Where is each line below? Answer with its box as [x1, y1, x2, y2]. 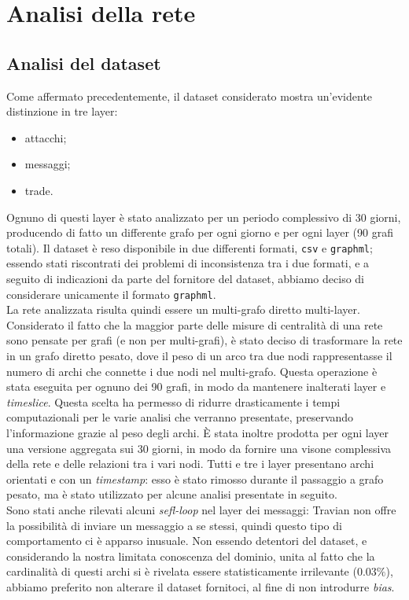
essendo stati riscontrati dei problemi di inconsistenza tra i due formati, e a [6, 255, 370, 271]
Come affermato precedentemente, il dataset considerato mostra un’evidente [6, 87, 373, 104]
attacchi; [24, 129, 67, 145]
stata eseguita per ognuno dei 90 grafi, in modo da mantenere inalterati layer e [6, 378, 386, 395]
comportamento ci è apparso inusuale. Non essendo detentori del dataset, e [6, 532, 367, 549]
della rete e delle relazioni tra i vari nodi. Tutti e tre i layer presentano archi [6, 455, 374, 472]
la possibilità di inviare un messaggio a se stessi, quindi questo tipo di [6, 517, 342, 533]
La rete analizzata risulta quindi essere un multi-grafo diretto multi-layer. [6, 301, 360, 318]
